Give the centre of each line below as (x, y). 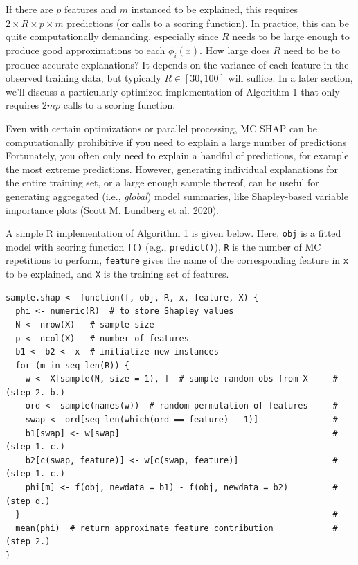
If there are (29, 9)
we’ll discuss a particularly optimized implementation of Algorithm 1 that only (173, 91)
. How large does (235, 50)
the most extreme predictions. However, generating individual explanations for (172, 169)
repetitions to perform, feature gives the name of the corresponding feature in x (177, 260)
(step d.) (28, 501)
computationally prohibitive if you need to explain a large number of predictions (176, 142)
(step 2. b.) (35, 392)
